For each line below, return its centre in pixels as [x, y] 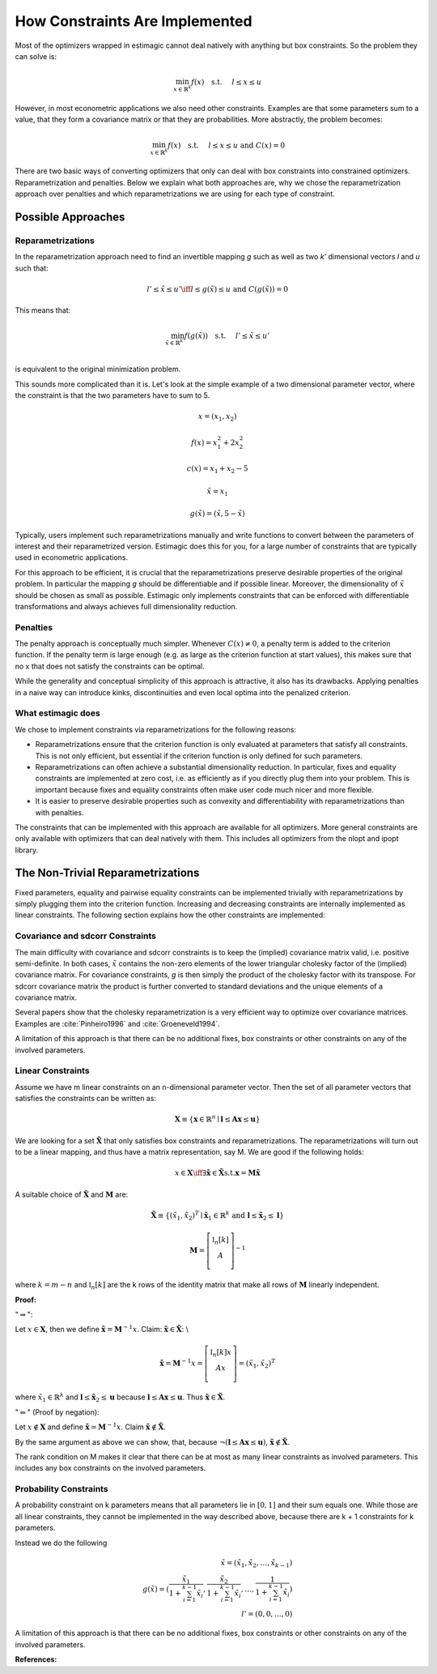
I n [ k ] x [221, 1353]
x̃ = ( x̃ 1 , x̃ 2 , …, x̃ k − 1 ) [257, 1564]
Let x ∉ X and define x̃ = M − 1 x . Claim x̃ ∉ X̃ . [90, 1426]
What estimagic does [57, 713]
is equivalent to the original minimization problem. [98, 369]
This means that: [43, 310]
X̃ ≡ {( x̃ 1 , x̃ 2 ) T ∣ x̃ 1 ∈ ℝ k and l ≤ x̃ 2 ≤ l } [218, 1216]
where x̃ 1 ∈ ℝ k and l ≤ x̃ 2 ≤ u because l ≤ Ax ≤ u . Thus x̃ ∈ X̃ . [120, 1398]
